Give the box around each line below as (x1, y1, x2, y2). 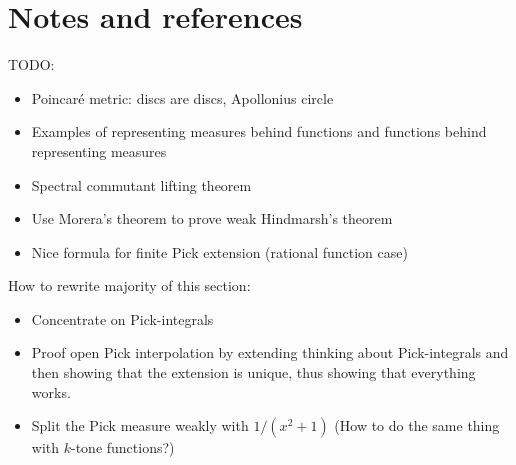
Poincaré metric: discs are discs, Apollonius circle (31, 87, 334, 108)
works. (31, 381, 71, 402)
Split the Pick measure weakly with (31, 415, 249, 436)
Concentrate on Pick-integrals (31, 308, 214, 329)
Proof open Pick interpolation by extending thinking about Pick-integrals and (31, 342, 509, 363)
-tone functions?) (71, 437, 175, 458)
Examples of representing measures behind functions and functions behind (31, 121, 487, 142)
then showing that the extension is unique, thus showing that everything (31, 362, 476, 383)
